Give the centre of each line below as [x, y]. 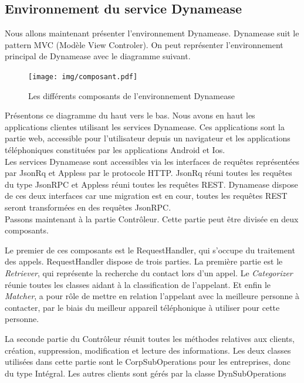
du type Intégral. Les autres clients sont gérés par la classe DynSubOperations [146, 373]
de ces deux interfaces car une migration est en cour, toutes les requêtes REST [146, 196]
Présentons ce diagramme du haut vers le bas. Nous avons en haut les [130, 115]
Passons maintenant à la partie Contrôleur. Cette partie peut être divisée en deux [152, 218]
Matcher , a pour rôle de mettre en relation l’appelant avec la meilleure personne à [152, 296]
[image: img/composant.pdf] [83, 77]
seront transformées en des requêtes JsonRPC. [88, 207]
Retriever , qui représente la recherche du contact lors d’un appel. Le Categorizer [149, 272]
